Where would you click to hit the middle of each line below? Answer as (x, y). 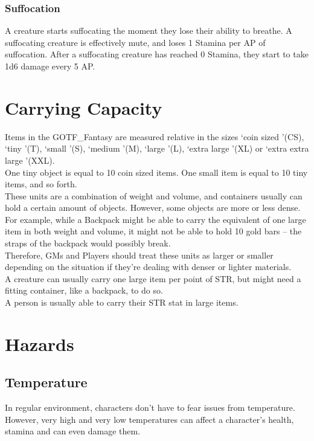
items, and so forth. (41, 184)
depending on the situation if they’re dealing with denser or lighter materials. (148, 267)
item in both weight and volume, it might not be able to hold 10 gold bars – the (153, 231)
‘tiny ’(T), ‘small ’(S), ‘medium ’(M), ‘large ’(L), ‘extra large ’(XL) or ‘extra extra (157, 148)
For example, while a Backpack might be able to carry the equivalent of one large (155, 219)
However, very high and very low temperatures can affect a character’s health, (149, 419)
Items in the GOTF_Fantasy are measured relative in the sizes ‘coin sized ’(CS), (155, 136)
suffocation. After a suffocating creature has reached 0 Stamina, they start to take (157, 54)
